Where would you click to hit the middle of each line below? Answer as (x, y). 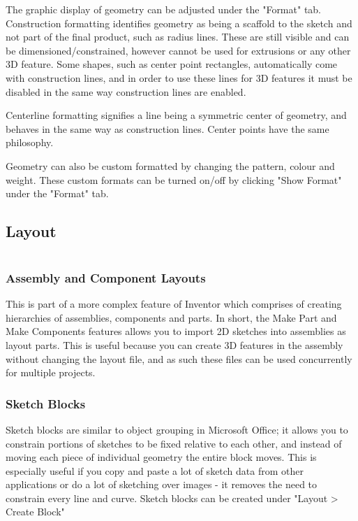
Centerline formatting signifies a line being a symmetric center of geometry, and (176, 115)
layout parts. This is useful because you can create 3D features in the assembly (174, 344)
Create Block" (35, 512)
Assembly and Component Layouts (106, 277)
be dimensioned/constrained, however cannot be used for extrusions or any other (178, 50)
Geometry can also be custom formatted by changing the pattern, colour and (170, 165)
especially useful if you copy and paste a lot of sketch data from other (155, 470)
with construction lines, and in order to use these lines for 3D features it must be (179, 77)
